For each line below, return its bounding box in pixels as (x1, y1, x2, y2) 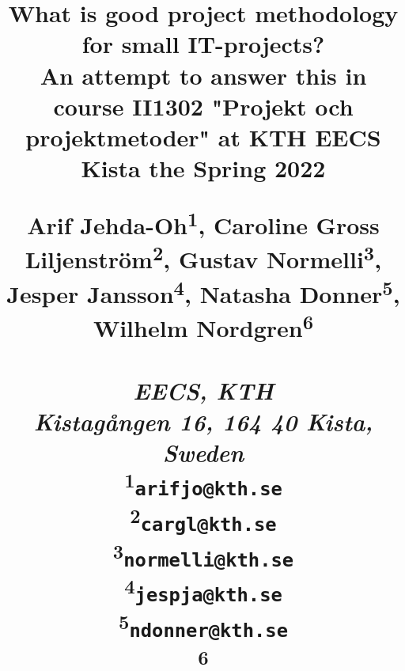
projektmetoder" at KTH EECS (25, 120, 381, 153)
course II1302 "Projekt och (53, 89, 354, 122)
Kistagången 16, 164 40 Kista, (33, 404, 373, 438)
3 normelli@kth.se (112, 537, 294, 571)
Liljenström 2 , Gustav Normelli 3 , (25, 239, 382, 275)
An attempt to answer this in (40, 59, 367, 91)
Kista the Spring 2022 (81, 152, 326, 184)
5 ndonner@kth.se (119, 608, 288, 643)
